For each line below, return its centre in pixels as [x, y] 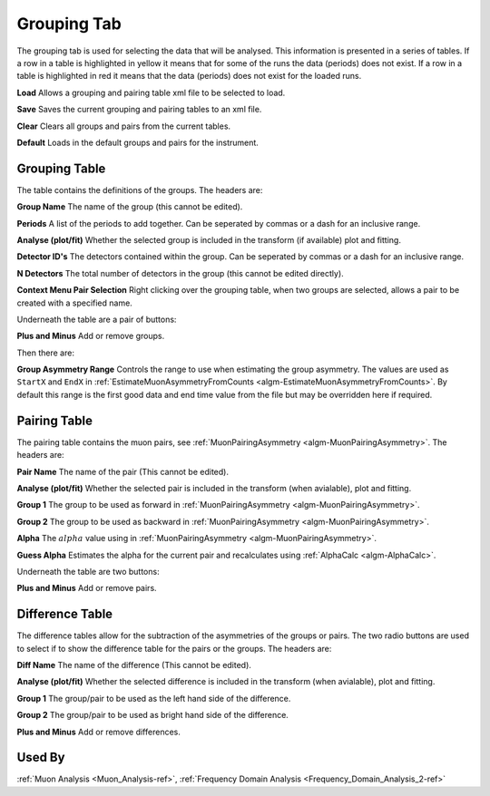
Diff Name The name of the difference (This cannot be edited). [134, 665]
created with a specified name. [75, 303]
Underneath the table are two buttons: [88, 571]
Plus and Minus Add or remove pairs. [87, 588]
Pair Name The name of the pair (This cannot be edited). [122, 471]
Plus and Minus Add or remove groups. [91, 336]
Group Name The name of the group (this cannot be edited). [130, 207]
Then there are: [45, 353]
